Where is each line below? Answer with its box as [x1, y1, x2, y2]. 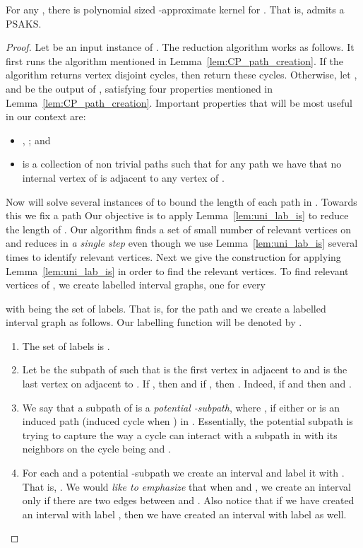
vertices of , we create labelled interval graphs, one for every [6, 277, 266, 292]
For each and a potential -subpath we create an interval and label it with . [22, 465, 345, 480]
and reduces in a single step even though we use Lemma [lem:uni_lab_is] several [6, 235, 358, 250]
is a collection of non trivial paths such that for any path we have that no [22, 156, 342, 171]
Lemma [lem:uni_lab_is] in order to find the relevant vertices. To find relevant [6, 263, 349, 278]
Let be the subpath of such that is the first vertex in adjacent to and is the [22, 362, 347, 377]
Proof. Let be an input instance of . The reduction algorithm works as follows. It [6, 40, 355, 54]
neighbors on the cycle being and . [22, 441, 171, 456]
